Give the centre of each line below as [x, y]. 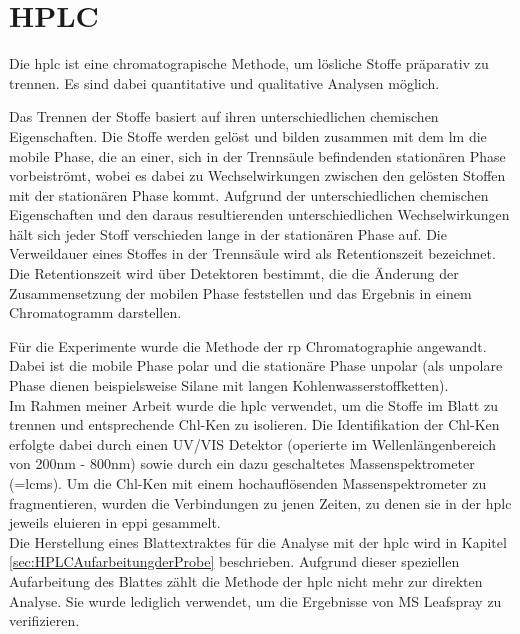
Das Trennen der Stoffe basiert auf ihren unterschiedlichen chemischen [224, 116]
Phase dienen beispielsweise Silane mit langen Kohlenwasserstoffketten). [229, 385]
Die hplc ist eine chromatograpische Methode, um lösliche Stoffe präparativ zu [249, 63]
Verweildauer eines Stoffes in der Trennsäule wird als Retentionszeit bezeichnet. [252, 253]
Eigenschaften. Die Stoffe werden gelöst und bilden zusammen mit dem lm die [248, 135]
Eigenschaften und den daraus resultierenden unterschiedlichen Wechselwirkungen [259, 214]
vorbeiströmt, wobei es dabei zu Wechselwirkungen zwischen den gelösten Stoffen [257, 175]
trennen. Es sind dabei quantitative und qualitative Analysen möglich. [224, 82]
